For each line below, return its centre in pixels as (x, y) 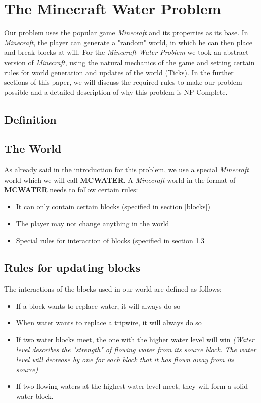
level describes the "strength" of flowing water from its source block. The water (136, 349)
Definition (30, 119)
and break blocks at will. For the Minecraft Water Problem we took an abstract (126, 52)
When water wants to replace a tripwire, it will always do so (109, 323)
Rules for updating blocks (72, 268)
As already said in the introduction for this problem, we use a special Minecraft (126, 170)
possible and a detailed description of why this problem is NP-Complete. (116, 92)
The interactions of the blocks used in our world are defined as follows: (113, 289)
